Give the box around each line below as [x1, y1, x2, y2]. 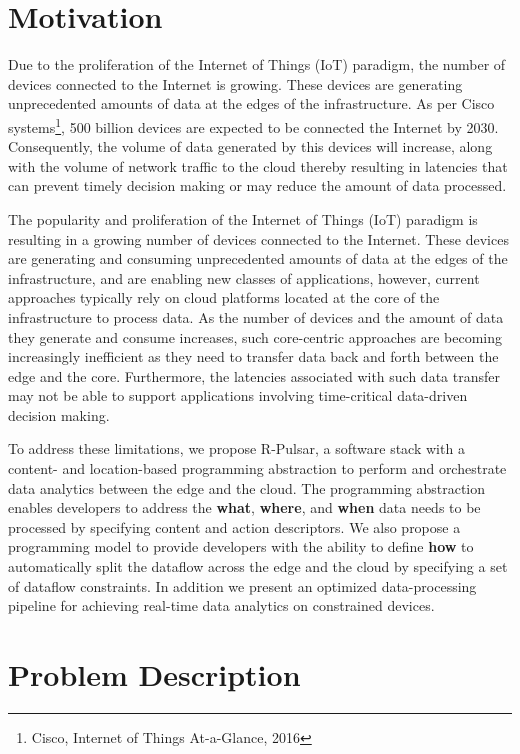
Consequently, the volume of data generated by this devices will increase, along [8, 136, 493, 157]
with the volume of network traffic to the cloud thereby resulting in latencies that [8, 155, 508, 176]
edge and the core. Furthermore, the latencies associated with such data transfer [8, 365, 500, 386]
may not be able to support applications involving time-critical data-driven [8, 385, 468, 406]
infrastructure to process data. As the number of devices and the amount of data [8, 306, 504, 327]
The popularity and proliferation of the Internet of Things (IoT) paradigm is [8, 208, 478, 229]
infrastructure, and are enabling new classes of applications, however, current [8, 267, 480, 288]
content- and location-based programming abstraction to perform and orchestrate [8, 458, 507, 479]
